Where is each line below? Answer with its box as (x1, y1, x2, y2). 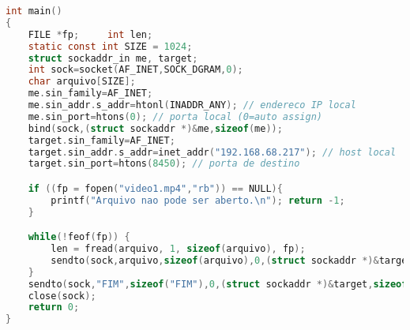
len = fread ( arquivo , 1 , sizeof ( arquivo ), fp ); (51, 243, 306, 255)
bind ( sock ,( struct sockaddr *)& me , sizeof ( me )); (28, 122, 283, 134)
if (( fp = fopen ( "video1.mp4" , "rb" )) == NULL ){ (28, 182, 283, 194)
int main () (6, 6, 62, 17)
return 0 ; (28, 302, 80, 313)
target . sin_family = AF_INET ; (28, 134, 175, 146)
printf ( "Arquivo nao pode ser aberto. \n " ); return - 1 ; (51, 194, 345, 206)
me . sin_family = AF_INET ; (28, 88, 153, 99)
